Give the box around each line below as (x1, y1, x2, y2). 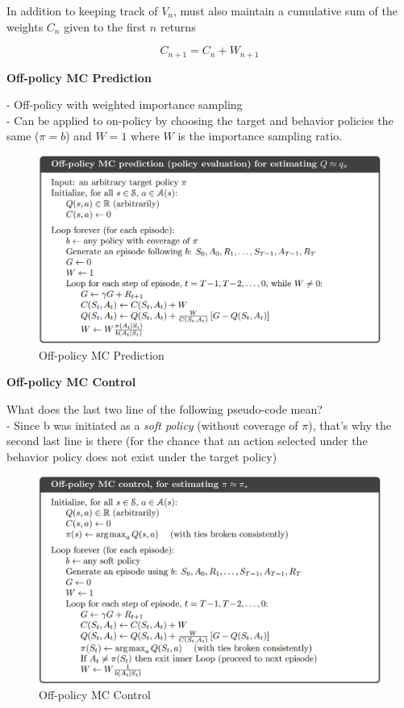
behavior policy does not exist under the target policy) (6, 448, 277, 464)
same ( (6, 127, 40, 144)
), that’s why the (308, 416, 391, 433)
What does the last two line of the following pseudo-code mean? (6, 400, 323, 417)
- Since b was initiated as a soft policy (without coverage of (6, 416, 298, 433)
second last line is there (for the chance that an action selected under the (6, 432, 368, 449)
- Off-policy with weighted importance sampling (6, 96, 243, 113)
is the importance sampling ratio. (177, 127, 343, 144)
